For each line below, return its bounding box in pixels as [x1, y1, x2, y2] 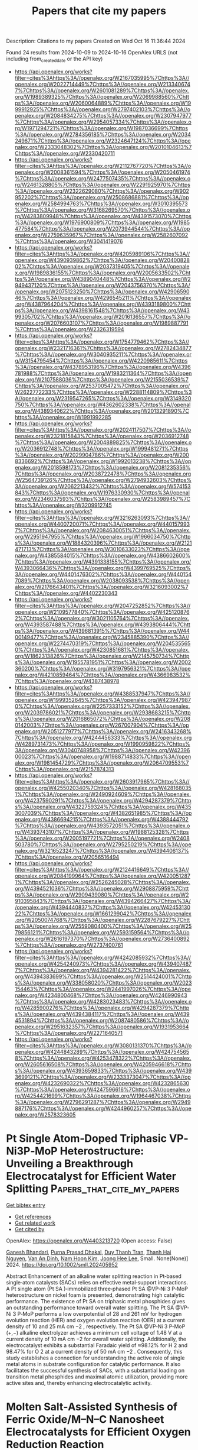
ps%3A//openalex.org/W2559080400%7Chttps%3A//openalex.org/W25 [14, 923, 192, 930]
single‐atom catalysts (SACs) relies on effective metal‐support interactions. [6, 1279, 189, 1286]
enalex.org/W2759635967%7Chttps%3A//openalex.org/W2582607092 [14, 231, 189, 238]
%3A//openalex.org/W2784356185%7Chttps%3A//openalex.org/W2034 [14, 131, 192, 138]
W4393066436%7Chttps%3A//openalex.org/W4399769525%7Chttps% [14, 564, 192, 571]
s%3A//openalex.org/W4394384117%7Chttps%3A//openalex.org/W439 [14, 1010, 190, 1018]
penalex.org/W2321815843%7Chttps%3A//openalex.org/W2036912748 [14, 432, 190, 439]
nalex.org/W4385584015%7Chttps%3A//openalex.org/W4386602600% [14, 552, 191, 559]
